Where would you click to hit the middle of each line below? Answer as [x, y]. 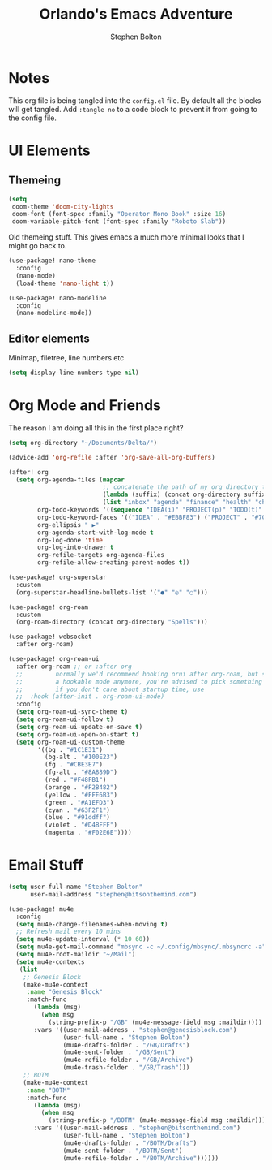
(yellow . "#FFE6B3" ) [81, 795]
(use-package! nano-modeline [57, 298]
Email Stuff [46, 865]
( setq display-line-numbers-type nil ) [74, 373]
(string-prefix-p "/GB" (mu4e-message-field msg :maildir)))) [155, 1022]
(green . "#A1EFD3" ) [79, 802]
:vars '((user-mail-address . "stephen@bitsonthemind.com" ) [137, 1128]
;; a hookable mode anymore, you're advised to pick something [139, 682]
